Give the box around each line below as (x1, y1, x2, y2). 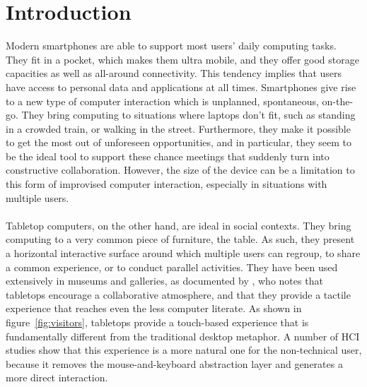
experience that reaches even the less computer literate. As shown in (6, 301, 302, 316)
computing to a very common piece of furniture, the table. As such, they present (6, 232, 355, 246)
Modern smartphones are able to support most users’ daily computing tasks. (6, 38, 337, 53)
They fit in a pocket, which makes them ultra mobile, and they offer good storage (6, 52, 359, 66)
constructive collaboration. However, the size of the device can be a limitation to (6, 162, 355, 177)
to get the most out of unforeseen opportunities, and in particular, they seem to (6, 135, 351, 150)
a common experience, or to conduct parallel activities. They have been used (6, 259, 338, 274)
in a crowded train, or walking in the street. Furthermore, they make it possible (6, 121, 351, 136)
